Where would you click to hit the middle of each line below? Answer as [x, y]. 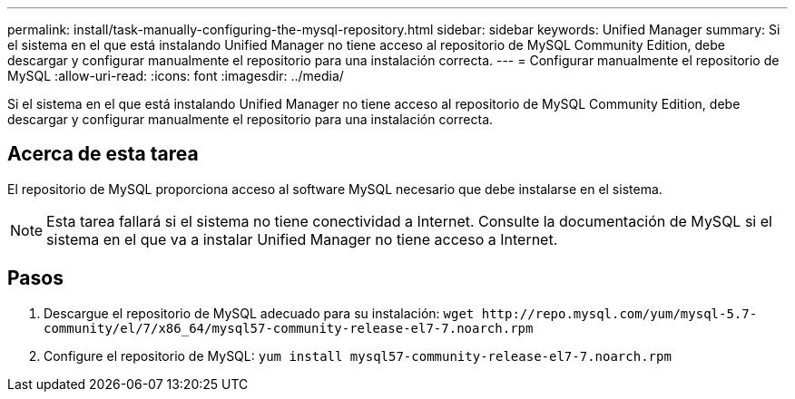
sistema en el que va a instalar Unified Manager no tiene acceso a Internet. [302, 239]
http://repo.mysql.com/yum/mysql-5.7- [619, 313]
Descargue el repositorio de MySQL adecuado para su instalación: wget [259, 313]
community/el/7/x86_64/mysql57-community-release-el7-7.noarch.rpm [289, 328]
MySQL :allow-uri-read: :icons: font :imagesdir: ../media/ [176, 76]
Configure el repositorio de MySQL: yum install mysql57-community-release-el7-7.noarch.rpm [358, 355]
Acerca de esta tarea [103, 154]
